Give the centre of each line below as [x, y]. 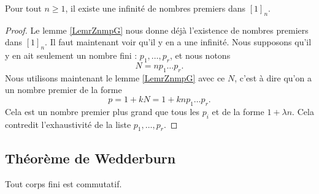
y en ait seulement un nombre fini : [71, 55]
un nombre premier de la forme [63, 90]
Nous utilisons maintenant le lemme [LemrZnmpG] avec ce [115, 77]
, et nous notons [200, 55]
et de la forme [238, 111]
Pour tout [23, 8]
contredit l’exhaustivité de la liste [68, 124]
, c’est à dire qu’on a [273, 77]
